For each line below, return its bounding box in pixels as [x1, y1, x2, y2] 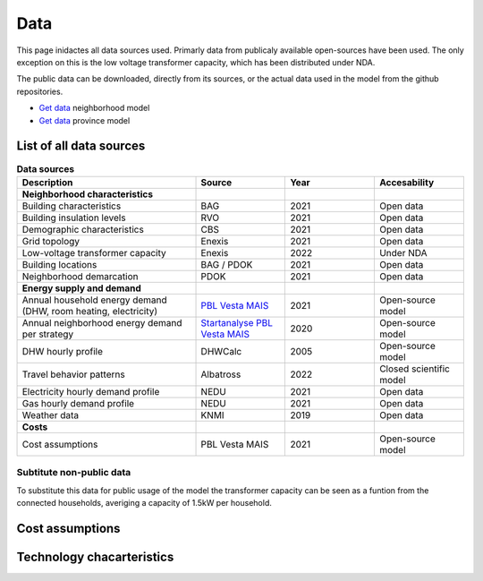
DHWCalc [200, 345, 242, 357]
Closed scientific [378, 363, 451, 375]
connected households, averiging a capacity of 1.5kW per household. [16, 497, 272, 508]
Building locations [21, 258, 97, 270]
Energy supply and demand [21, 282, 142, 295]
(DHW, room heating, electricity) [21, 304, 158, 317]
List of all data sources [16, 139, 146, 154]
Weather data [21, 408, 80, 421]
